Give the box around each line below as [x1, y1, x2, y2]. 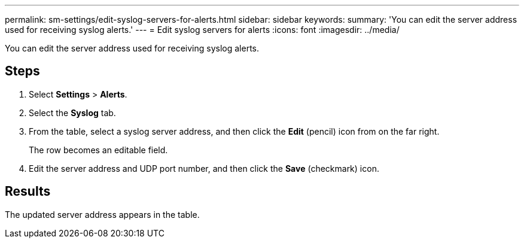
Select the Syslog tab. [29, 107, 116, 118]
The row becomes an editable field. [29, 144, 168, 155]
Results [5, 184, 51, 199]
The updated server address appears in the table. [5, 209, 200, 220]
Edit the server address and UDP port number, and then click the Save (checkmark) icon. [29, 163, 379, 174]
